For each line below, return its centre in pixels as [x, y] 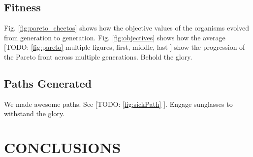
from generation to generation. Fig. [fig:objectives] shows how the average [115, 37]
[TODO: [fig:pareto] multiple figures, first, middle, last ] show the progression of [125, 47]
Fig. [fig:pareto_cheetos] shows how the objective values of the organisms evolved [127, 28]
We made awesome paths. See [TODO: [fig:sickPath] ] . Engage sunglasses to [118, 104]
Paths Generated [48, 83]
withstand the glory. [34, 113]
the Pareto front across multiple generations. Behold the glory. [98, 56]
